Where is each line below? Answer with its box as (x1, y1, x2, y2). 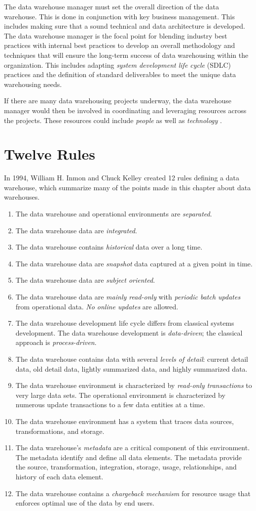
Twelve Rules (4, 144, 95, 164)
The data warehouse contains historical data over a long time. (15, 242, 203, 252)
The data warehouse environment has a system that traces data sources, (15, 416, 234, 426)
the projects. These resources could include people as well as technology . (4, 115, 222, 125)
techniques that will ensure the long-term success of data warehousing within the (4, 49, 249, 60)
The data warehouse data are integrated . (15, 225, 137, 235)
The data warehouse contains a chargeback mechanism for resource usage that (15, 488, 251, 498)
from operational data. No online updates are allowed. (15, 301, 179, 311)
